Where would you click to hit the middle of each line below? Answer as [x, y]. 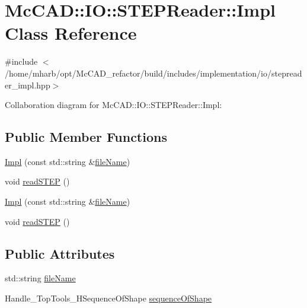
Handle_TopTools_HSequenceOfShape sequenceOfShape [108, 298]
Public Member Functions [86, 137]
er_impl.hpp [28, 85]
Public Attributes [60, 253]
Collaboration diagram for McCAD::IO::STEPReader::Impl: [113, 105]
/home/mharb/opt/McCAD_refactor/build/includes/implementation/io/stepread [153, 73]
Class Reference [71, 33]
